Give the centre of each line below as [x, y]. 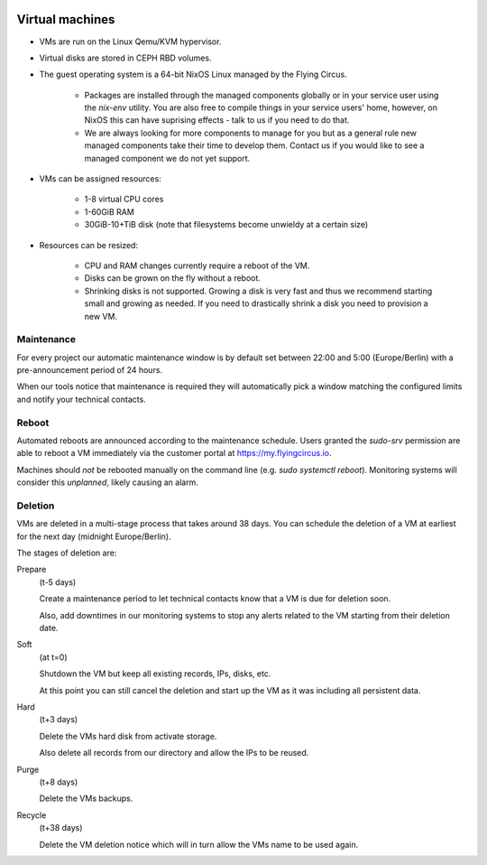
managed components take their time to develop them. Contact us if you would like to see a [254, 145]
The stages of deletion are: [67, 553]
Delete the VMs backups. [86, 798]
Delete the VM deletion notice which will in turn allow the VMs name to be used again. [199, 844]
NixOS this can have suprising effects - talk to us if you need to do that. [217, 120]
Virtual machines [66, 19]
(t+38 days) [61, 828]
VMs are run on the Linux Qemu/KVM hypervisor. [130, 42]
